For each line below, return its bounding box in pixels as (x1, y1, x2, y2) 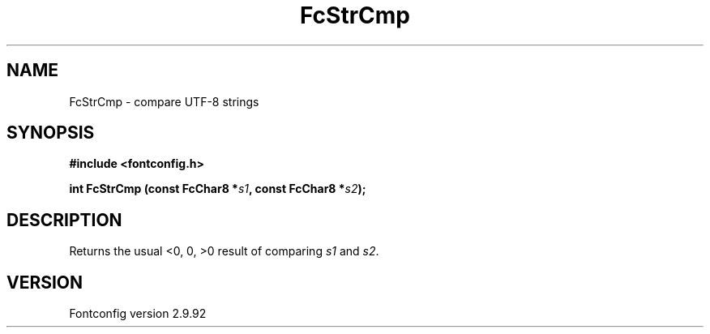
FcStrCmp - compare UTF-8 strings (69, 94, 259, 109)
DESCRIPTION (6, 209, 122, 230)
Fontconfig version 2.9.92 (69, 306, 207, 321)
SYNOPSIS (6, 122, 95, 143)
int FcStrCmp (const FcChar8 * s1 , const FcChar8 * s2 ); (69, 182, 366, 196)
